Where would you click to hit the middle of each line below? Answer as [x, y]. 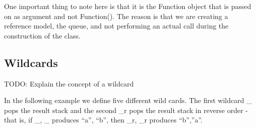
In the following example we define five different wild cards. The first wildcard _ [128, 100]
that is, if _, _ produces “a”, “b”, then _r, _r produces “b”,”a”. [103, 120]
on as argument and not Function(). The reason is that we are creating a [116, 16]
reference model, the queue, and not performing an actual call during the [116, 26]
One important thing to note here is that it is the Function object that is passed [128, 6]
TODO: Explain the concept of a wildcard [69, 83]
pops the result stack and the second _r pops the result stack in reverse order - [126, 110]
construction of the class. [42, 35]
